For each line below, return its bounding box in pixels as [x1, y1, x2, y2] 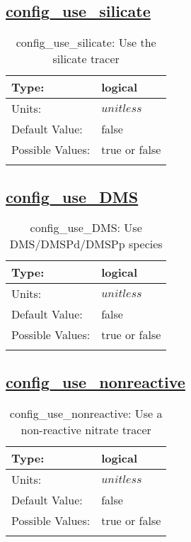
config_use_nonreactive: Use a [9, 404, 163, 421]
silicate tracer [52, 50, 120, 67]
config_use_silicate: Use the [16, 34, 156, 51]
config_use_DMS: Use [30, 219, 142, 236]
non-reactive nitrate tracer [21, 421, 151, 438]
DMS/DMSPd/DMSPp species [9, 236, 163, 253]
